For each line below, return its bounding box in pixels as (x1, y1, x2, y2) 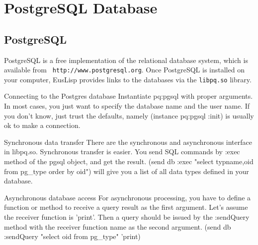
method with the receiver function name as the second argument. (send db (4, 221, 231, 232)
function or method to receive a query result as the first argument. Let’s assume (4, 202, 248, 212)
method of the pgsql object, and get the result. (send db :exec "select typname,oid (4, 156, 254, 167)
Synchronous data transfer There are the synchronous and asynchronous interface (4, 136, 252, 147)
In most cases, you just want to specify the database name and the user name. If (4, 101, 250, 111)
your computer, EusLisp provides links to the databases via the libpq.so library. (4, 74, 252, 84)
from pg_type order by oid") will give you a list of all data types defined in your (4, 166, 249, 176)
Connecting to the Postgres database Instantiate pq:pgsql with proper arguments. (4, 91, 253, 101)
